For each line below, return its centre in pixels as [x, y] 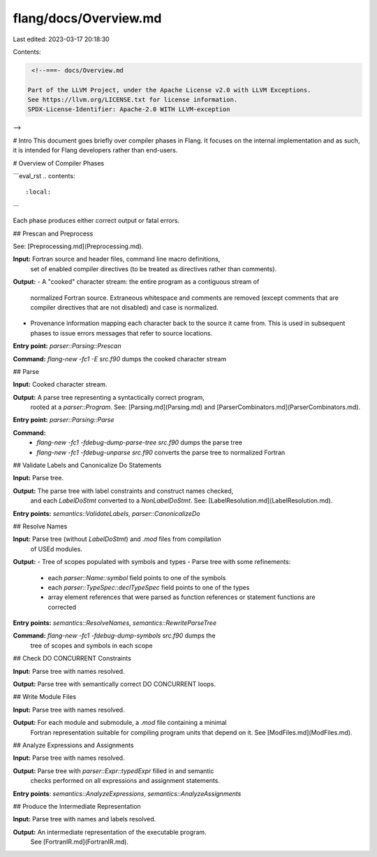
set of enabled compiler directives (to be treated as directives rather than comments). [154, 268]
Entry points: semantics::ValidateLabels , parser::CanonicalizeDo [106, 513]
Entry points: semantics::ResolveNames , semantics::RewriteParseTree [114, 623]
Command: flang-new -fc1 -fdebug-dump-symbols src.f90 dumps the [114, 635]
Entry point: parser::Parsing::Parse [64, 420]
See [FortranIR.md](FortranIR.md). [80, 842]
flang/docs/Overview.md [87, 18]
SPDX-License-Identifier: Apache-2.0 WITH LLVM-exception [129, 109]
